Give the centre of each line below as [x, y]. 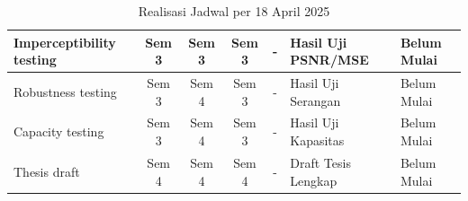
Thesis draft [47, 171]
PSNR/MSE [329, 60]
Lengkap [314, 180]
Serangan [315, 100]
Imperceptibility [65, 42]
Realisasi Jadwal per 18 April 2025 [234, 11]
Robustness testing [65, 91]
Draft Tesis [320, 162]
